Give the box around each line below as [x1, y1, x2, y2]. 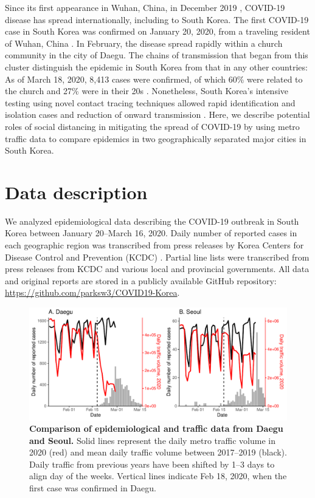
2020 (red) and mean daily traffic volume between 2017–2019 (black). [29, 446, 287, 459]
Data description [5, 179, 148, 204]
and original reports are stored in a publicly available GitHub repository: [5, 274, 277, 287]
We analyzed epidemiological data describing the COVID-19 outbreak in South [5, 214, 299, 227]
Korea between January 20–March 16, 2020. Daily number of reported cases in [5, 227, 297, 239]
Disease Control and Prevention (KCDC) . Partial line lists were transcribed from [5, 250, 310, 263]
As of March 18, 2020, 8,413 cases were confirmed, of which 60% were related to [5, 72, 303, 85]
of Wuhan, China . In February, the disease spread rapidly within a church [5, 36, 283, 49]
